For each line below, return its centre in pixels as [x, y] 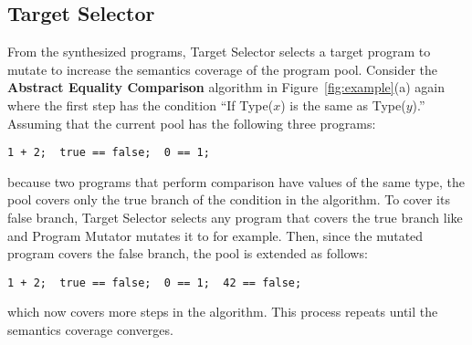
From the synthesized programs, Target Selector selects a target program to [219, 52]
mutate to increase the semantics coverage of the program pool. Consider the [223, 69]
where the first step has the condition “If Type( [141, 105]
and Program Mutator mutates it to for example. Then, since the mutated [215, 235]
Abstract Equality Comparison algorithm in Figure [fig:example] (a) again [226, 87]
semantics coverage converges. [90, 330]
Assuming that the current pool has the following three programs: [192, 123]
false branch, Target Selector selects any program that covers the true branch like [235, 218]
